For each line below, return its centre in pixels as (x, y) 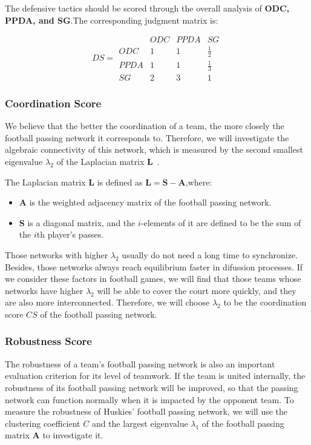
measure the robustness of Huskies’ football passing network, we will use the (146, 411)
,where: (199, 182)
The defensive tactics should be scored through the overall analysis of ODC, (147, 8)
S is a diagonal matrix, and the (77, 222)
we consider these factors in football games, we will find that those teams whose (153, 279)
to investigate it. (73, 435)
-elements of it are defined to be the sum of (221, 222)
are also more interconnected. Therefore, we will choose (107, 302)
